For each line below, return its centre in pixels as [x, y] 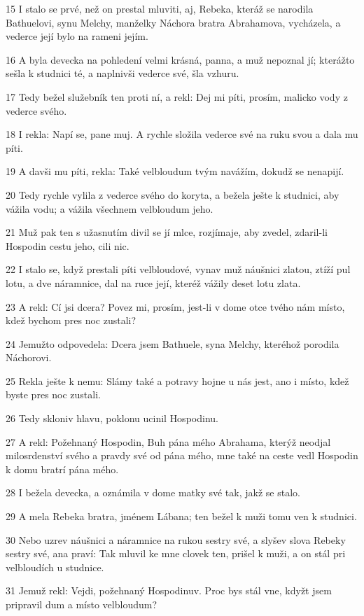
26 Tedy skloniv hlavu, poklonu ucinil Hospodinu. [112, 418]
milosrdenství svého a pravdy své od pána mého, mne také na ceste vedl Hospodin [182, 455]
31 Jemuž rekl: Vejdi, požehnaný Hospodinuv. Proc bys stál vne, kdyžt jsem [169, 590]
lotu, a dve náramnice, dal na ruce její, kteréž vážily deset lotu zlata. [153, 282]
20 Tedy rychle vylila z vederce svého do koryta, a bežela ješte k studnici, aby [173, 194]
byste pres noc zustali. [53, 394]
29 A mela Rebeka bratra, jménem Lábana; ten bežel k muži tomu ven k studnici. [181, 516]
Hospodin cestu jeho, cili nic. [68, 245]
